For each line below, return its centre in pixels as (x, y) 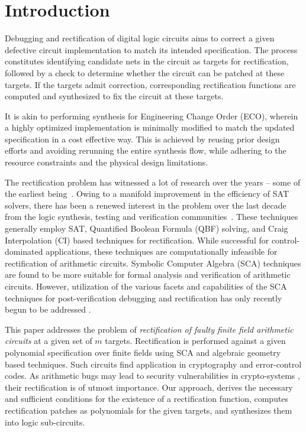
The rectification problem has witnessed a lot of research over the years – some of (153, 182)
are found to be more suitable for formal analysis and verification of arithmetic (148, 275)
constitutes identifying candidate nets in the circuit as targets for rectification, (147, 61)
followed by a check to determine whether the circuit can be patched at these (145, 72)
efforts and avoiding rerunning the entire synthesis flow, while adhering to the (146, 150)
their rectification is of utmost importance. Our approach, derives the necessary (149, 387)
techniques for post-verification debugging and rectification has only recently (144, 298)
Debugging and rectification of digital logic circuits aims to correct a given (140, 38)
